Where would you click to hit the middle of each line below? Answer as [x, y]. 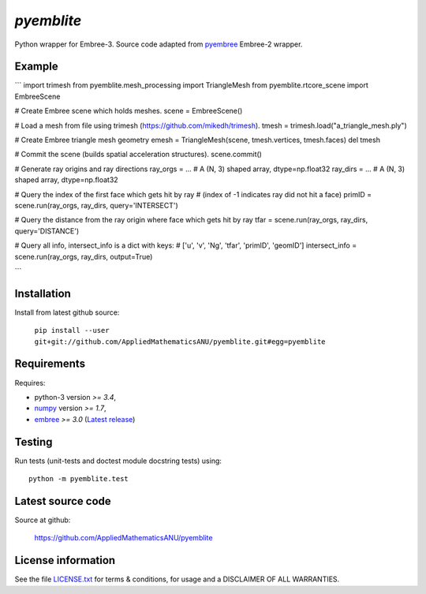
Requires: [30, 383]
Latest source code [63, 501]
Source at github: [43, 520]
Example [36, 67]
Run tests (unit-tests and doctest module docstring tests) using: [118, 461]
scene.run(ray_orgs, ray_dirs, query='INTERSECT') [97, 205]
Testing [34, 442]
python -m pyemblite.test [79, 478]
